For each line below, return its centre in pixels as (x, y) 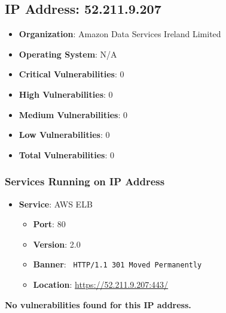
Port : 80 (49, 224)
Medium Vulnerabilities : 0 (73, 114)
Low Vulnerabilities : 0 (64, 135)
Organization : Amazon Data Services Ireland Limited (120, 34)
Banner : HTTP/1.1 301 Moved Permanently (117, 264)
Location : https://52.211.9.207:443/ (101, 285)
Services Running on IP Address (85, 181)
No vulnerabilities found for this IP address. (98, 304)
